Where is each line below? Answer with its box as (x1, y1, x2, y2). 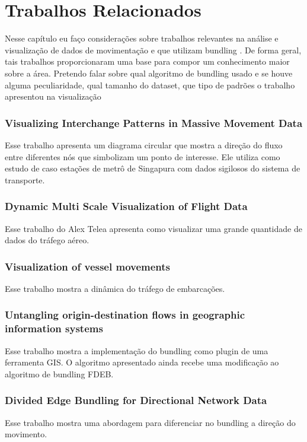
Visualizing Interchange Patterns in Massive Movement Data (5, 115, 303, 130)
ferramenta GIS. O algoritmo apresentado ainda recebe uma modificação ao (5, 356, 279, 368)
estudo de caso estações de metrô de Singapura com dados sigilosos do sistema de (5, 162, 300, 174)
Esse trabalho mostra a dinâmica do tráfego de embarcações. (5, 282, 225, 294)
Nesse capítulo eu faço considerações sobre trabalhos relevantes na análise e (5, 32, 279, 44)
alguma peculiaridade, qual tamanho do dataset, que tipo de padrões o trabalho (5, 78, 295, 91)
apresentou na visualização (5, 90, 101, 103)
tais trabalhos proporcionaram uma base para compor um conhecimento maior (5, 55, 290, 68)
